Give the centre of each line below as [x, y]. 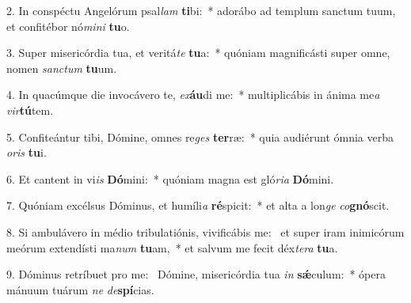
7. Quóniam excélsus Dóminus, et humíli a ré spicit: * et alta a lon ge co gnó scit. [198, 205]
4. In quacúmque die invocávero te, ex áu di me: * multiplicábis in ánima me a [193, 95]
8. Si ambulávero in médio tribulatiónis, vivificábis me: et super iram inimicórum [205, 231]
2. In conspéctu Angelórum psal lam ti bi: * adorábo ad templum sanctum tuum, [201, 10]
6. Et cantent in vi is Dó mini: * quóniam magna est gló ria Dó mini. [170, 178]
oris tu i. [27, 152]
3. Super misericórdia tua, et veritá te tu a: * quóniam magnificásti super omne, [198, 53]
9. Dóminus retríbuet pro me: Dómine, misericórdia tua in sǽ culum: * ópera [196, 274]
